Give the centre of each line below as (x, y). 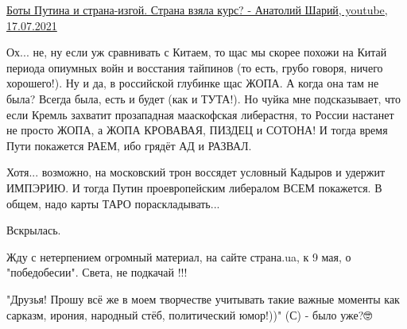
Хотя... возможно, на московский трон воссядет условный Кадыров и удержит (196, 172)
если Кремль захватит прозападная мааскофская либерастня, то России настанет (200, 114)
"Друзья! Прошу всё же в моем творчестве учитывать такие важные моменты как (203, 298)
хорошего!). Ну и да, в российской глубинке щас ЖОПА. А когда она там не (193, 83)
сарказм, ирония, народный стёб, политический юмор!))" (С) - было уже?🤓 (190, 314)
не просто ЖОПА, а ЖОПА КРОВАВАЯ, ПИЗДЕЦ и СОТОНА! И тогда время (197, 130)
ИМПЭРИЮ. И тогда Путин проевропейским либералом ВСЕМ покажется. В (194, 187)
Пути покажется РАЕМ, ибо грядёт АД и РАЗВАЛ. (129, 145)
